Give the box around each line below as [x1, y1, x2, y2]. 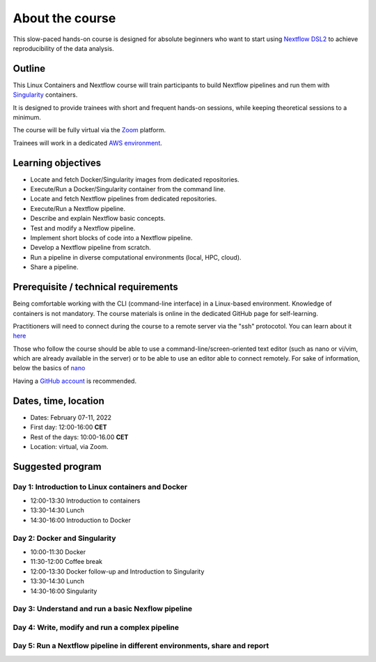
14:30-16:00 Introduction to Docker [30, 516, 132, 524]
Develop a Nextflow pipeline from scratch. [30, 244, 151, 252]
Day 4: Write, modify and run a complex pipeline [13, 622, 179, 632]
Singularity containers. [13, 90, 78, 99]
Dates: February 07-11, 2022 [30, 413, 111, 421]
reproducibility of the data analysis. [13, 44, 114, 52]
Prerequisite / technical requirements [13, 281, 179, 293]
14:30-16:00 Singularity [30, 587, 97, 595]
